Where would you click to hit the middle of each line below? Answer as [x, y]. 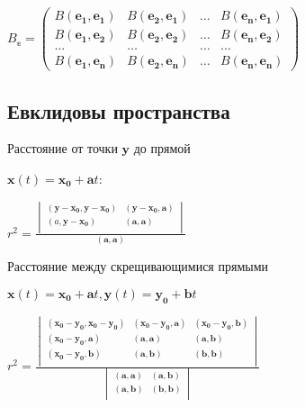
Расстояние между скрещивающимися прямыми [138, 266]
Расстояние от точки [63, 148]
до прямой [162, 148]
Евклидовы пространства [119, 110]
